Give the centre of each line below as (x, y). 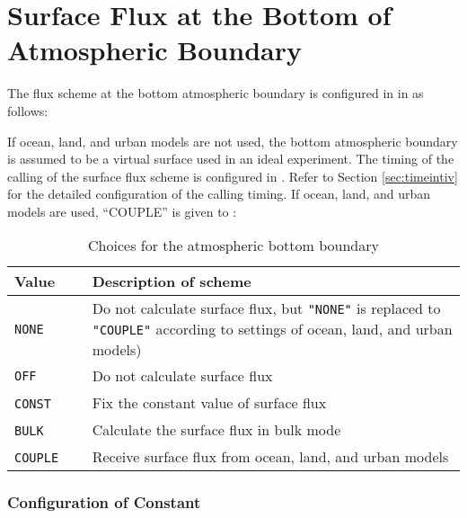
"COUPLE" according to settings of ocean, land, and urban (272, 329)
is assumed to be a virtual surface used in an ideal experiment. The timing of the (231, 159)
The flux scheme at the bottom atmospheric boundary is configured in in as (216, 93)
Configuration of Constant (104, 502)
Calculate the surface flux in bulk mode (216, 429)
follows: (28, 110)
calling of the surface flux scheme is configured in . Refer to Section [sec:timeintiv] (233, 176)
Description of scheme (172, 281)
